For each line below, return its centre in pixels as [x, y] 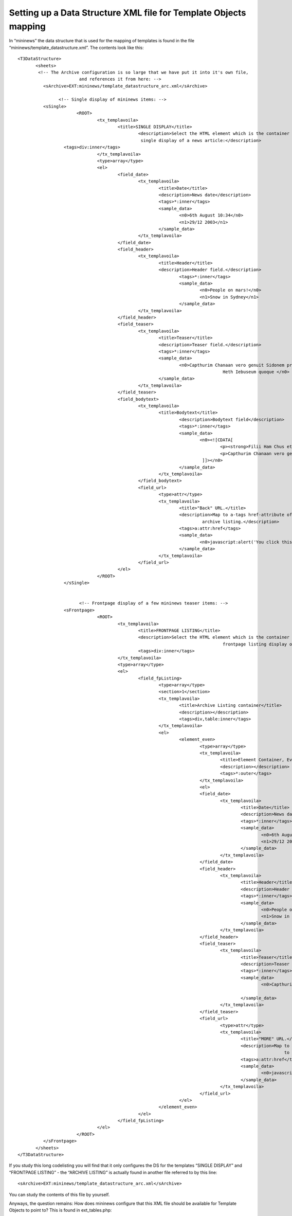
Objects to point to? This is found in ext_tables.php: [60, 1210]
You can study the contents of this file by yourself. [59, 1195]
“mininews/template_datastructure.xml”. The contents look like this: [76, 47]
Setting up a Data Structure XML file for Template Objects [128, 13]
